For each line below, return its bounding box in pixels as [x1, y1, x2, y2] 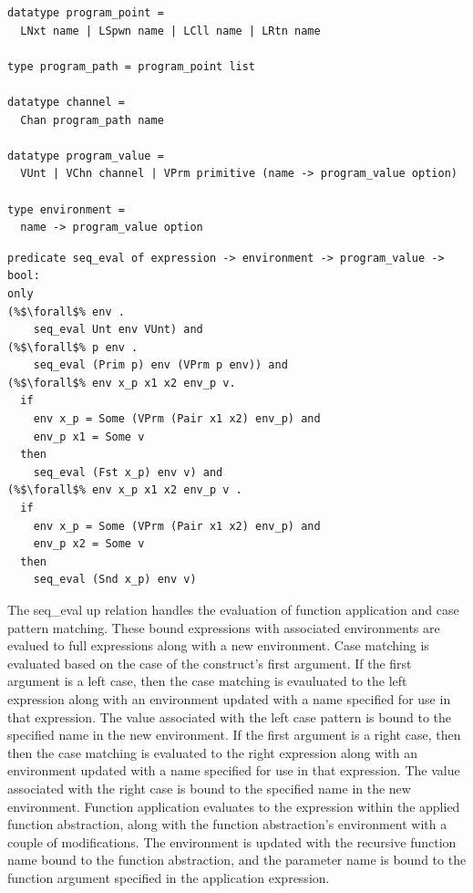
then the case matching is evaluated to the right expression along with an [7, 742, 417, 762]
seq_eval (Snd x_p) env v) [33, 573, 197, 587]
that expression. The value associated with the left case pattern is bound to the [7, 707, 452, 726]
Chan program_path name [20, 113, 164, 127]
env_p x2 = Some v [33, 537, 145, 551]
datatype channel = [7, 95, 125, 109]
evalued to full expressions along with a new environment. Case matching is [7, 636, 429, 655]
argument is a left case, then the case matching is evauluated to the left [7, 671, 407, 691]
